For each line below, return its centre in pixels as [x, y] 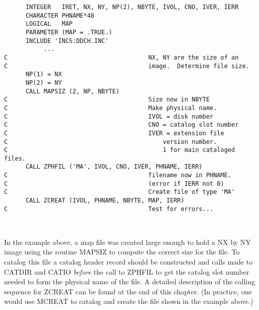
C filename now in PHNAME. [118, 175]
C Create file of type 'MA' [120, 192]
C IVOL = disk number [109, 116]
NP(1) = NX [44, 74]
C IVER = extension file [114, 133]
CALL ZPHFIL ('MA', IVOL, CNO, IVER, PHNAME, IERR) [114, 167]
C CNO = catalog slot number [121, 125]
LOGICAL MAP [49, 24]
